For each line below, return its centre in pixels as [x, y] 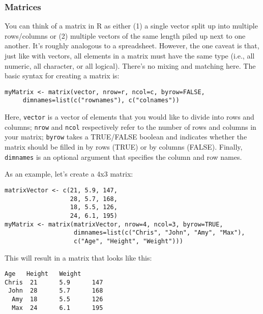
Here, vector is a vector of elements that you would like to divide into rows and [129, 117]
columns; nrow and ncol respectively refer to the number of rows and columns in [130, 126]
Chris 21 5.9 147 [54, 282]
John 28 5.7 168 [56, 291]
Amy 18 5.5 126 [57, 299]
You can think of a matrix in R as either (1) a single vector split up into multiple [131, 26]
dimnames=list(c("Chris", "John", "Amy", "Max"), [159, 233]
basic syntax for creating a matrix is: [62, 76]
